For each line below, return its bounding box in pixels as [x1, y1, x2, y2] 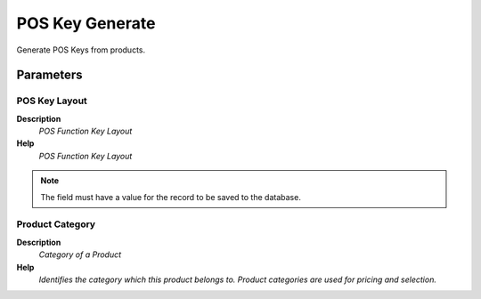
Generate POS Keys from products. [16, 44, 146, 55]
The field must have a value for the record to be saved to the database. [40, 191, 302, 202]
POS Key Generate [16, 13, 156, 33]
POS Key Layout [16, 94, 88, 107]
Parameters [16, 68, 83, 83]
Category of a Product [38, 249, 122, 260]
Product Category [16, 218, 96, 230]
